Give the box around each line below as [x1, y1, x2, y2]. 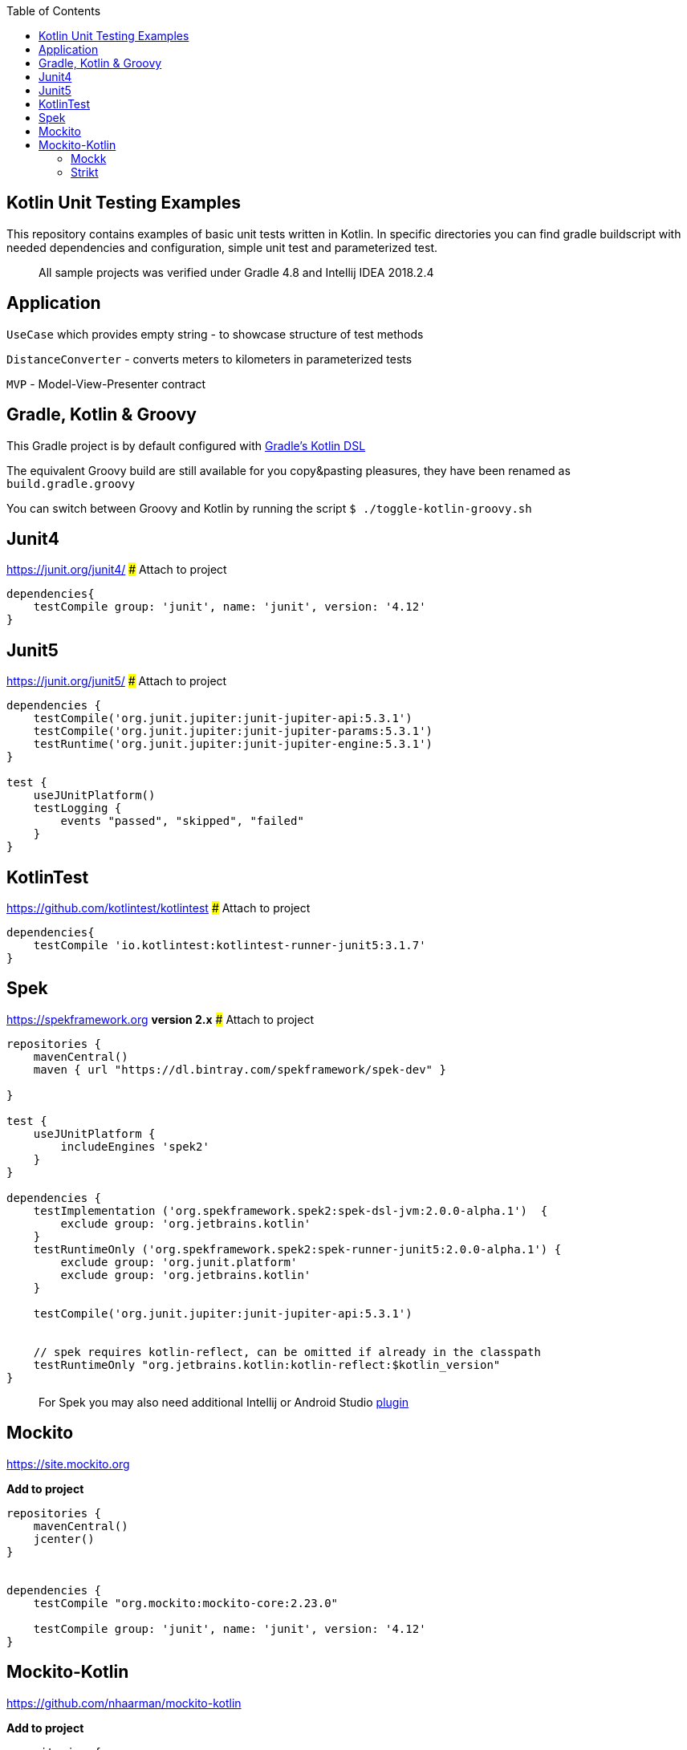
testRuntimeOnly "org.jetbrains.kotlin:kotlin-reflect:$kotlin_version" [33, 1358, 501, 1371]
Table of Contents [6, 4, 101, 18]
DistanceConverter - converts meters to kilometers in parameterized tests [6, 351, 413, 366]
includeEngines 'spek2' [60, 1139, 209, 1153]
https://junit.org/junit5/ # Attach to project [6, 674, 227, 688]
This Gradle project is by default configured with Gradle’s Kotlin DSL [6, 438, 366, 453]
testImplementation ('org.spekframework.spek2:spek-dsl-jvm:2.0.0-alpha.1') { [33, 1204, 548, 1217]
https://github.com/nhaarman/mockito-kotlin [6, 1695, 242, 1710]
